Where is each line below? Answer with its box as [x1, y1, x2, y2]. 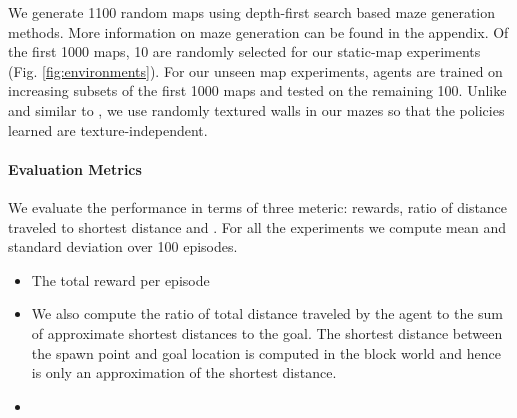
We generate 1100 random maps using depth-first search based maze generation [8, 2, 496, 22]
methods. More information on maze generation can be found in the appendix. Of [8, 21, 509, 42]
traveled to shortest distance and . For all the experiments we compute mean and [8, 216, 507, 237]
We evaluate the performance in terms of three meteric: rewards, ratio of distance [8, 196, 508, 217]
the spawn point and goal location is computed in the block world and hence [31, 342, 502, 363]
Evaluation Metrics [8, 158, 142, 179]
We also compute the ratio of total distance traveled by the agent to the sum [31, 303, 504, 324]
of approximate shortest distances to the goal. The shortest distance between [31, 322, 503, 343]
